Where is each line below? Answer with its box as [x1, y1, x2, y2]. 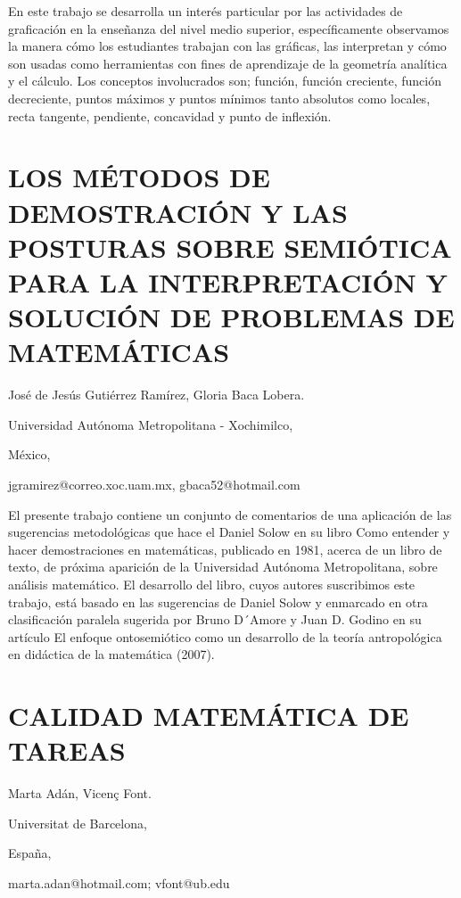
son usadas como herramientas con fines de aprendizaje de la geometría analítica [8, 54, 448, 72]
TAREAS [8, 732, 126, 769]
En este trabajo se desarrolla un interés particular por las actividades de [8, 2, 403, 20]
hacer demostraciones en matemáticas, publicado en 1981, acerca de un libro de [8, 540, 442, 558]
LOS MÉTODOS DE [8, 159, 270, 195]
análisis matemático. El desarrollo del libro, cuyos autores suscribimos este [8, 574, 416, 593]
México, [8, 445, 51, 464]
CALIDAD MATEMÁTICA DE [8, 697, 409, 734]
